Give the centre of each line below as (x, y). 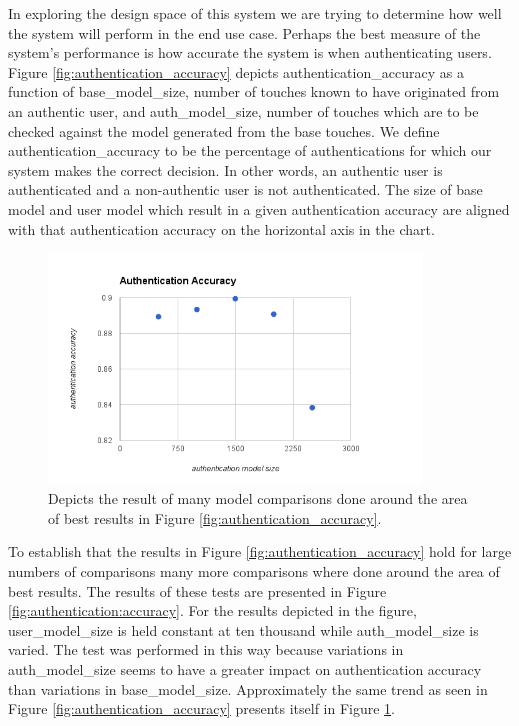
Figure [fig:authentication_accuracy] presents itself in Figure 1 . (201, 708)
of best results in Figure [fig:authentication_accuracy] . (215, 517)
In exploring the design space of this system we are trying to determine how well (255, 13)
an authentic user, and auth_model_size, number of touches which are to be (243, 110)
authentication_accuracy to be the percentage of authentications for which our (250, 150)
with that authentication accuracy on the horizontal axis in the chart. (221, 228)
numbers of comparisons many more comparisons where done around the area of (254, 570)
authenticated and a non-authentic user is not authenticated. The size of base (245, 189)
